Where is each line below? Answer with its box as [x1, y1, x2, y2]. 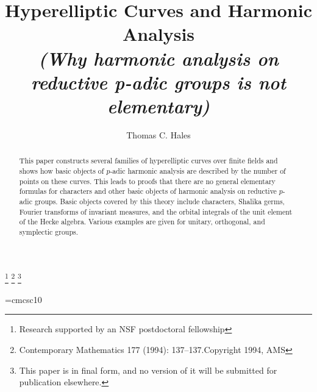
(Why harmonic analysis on [38, 45, 279, 71]
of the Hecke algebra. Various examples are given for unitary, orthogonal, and [19, 216, 265, 227]
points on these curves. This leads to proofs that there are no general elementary [19, 176, 276, 186]
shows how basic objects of [19, 165, 104, 176]
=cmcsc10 [5, 293, 42, 305]
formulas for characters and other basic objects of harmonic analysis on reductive [19, 186, 277, 196]
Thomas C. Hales [126, 128, 191, 141]
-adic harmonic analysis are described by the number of [110, 165, 286, 176]
